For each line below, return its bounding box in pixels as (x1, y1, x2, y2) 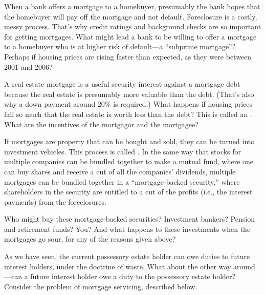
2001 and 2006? (4, 61, 53, 72)
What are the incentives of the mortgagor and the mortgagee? (4, 119, 198, 129)
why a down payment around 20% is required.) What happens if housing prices (4, 99, 253, 109)
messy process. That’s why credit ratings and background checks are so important (4, 21, 261, 32)
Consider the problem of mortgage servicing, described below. (4, 281, 197, 291)
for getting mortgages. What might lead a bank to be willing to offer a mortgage (4, 31, 257, 42)
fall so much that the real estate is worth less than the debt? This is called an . (4, 108, 252, 119)
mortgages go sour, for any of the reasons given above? (4, 233, 176, 244)
